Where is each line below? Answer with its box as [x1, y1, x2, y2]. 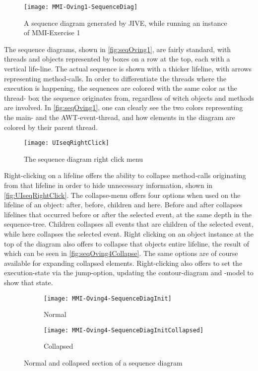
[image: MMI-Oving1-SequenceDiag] [24, 3, 138, 10]
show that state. [4, 277, 53, 287]
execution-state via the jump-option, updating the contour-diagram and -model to [4, 267, 254, 278]
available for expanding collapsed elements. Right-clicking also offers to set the [4, 257, 243, 268]
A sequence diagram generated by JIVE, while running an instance [24, 17, 227, 28]
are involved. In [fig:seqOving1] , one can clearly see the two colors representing [4, 102, 243, 113]
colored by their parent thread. [4, 122, 98, 132]
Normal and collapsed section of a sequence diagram [24, 358, 183, 368]
